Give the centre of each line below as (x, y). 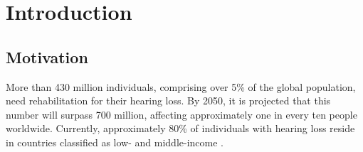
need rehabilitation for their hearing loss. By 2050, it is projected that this (168, 101)
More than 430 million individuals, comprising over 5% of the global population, (181, 86)
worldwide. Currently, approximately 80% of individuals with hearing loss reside (180, 128)
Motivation (47, 56)
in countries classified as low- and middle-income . (115, 142)
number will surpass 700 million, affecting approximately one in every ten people (181, 114)
